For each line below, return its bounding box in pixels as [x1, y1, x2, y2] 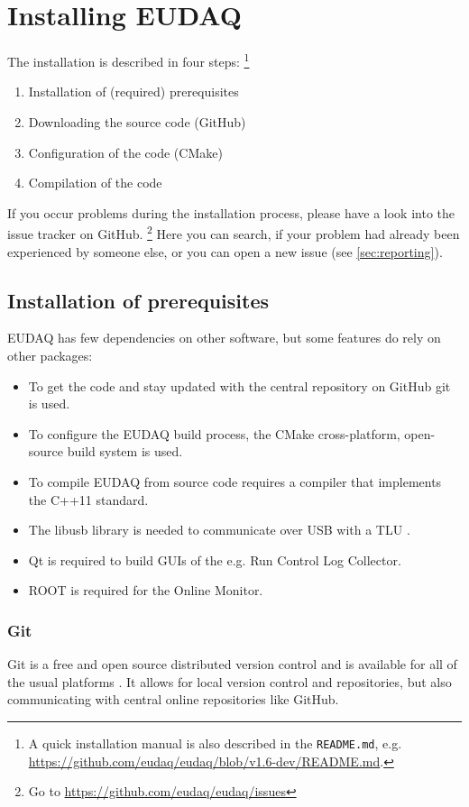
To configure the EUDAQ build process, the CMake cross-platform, [28, 424, 400, 443]
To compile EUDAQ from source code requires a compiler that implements [28, 472, 442, 491]
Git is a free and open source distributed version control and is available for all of [7, 655, 457, 674]
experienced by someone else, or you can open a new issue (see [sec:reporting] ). [7, 242, 443, 261]
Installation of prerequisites [7, 286, 270, 314]
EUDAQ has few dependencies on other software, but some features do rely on [7, 328, 441, 347]
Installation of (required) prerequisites [28, 82, 239, 101]
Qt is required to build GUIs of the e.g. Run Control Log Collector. [28, 550, 401, 569]
